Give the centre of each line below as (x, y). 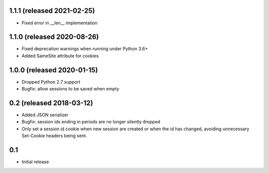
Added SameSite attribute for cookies (60, 56)
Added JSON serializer (45, 115)
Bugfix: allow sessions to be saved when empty (70, 89)
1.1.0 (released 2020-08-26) (54, 37)
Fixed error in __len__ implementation (60, 23)
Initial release (35, 162)
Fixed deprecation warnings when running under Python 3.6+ (85, 49)
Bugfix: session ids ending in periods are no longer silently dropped (91, 122)
